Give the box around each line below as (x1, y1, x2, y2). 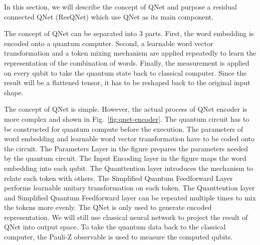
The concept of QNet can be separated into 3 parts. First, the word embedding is (4, 28, 254, 39)
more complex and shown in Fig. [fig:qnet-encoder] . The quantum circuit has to (4, 113, 249, 124)
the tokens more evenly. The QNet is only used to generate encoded (4, 202, 212, 212)
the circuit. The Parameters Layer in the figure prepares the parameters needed (4, 143, 248, 153)
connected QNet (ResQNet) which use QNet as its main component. (4, 11, 214, 22)
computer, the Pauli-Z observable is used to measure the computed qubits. (4, 231, 233, 242)
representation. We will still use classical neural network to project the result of (4, 211, 248, 222)
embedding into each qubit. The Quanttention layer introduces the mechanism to (4, 162, 253, 173)
